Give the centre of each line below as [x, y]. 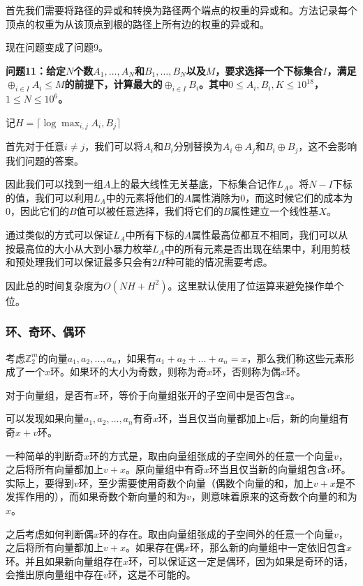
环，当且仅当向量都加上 [212, 418]
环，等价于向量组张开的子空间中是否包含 [192, 395]
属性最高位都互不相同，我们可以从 [270, 235]
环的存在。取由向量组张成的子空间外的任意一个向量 [217, 533]
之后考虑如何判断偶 [50, 533]
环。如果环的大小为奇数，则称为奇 [129, 371]
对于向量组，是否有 [50, 395]
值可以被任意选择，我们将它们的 [150, 211]
